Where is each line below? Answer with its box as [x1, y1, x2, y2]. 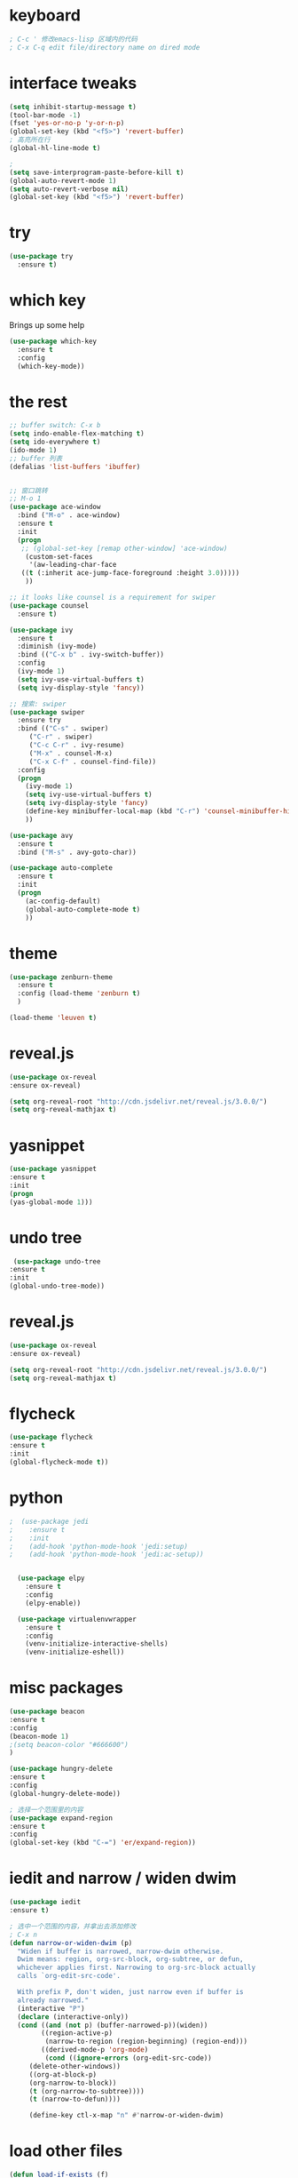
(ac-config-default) [25, 897, 101, 906]
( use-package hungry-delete [9, 1765, 114, 1774]
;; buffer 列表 [9, 454, 63, 463]
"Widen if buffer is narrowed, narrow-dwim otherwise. [17, 1947, 224, 1956]
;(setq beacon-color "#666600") [9, 1740, 129, 1749]
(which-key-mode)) [17, 362, 86, 371]
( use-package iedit [9, 1898, 82, 1907]
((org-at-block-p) [28, 2070, 98, 2079]
